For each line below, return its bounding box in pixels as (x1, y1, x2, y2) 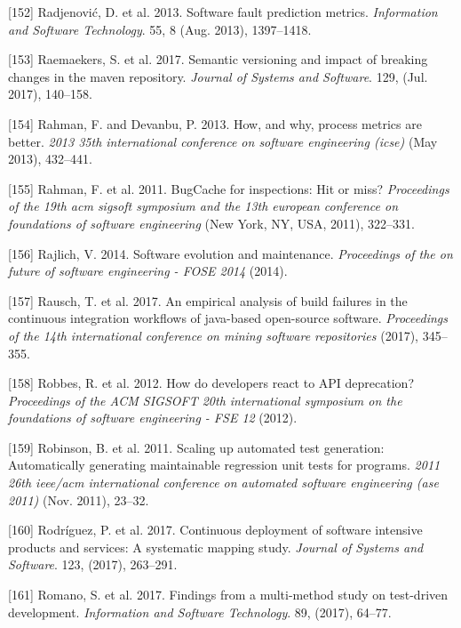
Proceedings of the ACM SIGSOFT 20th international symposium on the (8, 390, 402, 409)
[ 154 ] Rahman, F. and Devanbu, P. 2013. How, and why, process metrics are (8, 114, 422, 133)
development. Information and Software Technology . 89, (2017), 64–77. (8, 602, 392, 621)
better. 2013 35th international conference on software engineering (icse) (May (8, 132, 438, 150)
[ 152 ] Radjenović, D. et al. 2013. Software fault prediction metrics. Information (8, 3, 438, 20)
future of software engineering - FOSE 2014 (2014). (8, 262, 288, 280)
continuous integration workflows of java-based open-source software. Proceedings (8, 309, 448, 327)
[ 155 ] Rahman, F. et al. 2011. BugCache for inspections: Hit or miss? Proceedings (8, 179, 449, 197)
